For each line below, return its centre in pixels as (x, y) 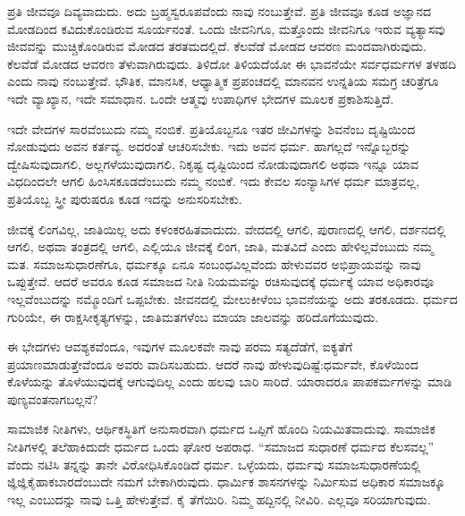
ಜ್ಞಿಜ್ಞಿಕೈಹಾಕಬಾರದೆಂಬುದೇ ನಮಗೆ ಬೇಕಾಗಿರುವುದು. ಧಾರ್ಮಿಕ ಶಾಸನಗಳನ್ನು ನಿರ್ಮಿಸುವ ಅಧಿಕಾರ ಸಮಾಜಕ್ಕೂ (226, 482)
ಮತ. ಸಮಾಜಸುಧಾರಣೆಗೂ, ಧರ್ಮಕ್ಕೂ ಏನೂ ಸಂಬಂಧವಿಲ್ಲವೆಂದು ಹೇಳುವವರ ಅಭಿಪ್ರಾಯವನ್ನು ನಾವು (214, 263)
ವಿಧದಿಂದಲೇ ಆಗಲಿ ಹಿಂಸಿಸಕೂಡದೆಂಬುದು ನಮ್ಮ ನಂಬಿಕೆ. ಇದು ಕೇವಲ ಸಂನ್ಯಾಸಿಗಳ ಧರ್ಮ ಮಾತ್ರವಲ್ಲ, (213, 181)
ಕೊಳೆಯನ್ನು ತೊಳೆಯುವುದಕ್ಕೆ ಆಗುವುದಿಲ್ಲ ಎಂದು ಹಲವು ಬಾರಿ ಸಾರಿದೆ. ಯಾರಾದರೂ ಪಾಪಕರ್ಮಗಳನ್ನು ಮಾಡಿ (230, 381)
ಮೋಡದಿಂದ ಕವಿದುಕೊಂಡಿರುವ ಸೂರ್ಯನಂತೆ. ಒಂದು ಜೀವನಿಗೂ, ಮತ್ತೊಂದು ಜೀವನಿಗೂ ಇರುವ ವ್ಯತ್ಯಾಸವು (226, 28)
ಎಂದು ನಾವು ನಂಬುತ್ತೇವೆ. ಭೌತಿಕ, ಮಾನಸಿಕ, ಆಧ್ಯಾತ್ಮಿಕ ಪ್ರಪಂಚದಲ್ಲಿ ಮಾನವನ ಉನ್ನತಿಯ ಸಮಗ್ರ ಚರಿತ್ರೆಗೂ (223, 81)
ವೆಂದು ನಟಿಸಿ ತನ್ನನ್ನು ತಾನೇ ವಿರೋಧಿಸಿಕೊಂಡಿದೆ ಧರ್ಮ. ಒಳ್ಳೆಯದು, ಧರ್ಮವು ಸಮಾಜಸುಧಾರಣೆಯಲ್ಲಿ (214, 464)
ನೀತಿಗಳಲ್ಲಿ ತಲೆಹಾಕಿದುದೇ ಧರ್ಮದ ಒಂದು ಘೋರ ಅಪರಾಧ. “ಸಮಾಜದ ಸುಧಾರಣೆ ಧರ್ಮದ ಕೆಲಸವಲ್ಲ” (221, 447)
